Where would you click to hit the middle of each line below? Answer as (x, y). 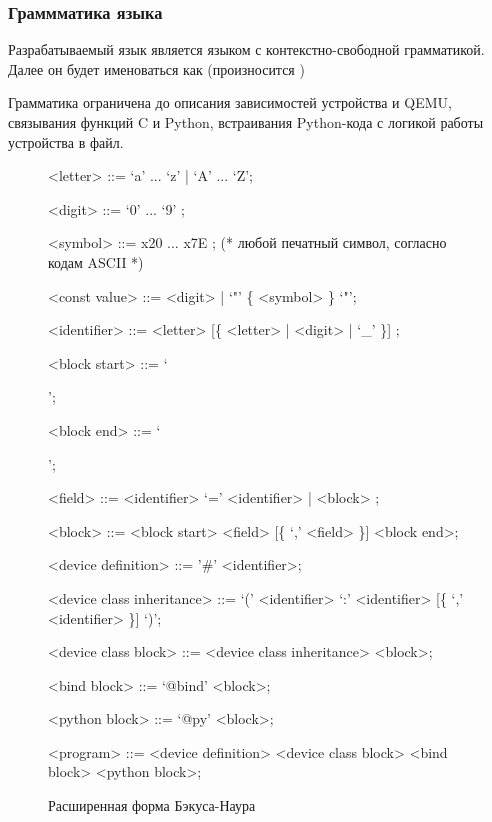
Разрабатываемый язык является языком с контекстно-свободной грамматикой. (246, 49)
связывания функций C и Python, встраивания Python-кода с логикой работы (246, 122)
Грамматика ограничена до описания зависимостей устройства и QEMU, (230, 102)
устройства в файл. (66, 141)
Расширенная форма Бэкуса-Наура (152, 805)
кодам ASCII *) (96, 261)
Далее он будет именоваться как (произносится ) (156, 68)
